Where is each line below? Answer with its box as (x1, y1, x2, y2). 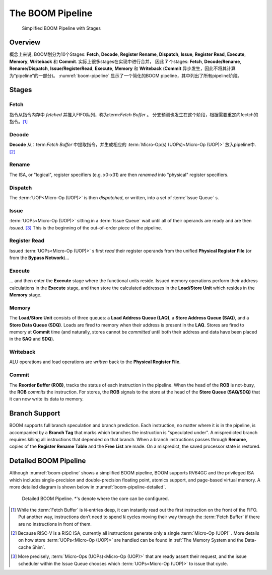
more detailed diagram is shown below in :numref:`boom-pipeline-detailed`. (9, 484, 166, 490)
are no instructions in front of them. (18, 521, 92, 527)
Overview (9, 38, 41, 47)
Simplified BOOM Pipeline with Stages (22, 25, 101, 31)
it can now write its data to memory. (9, 396, 84, 402)
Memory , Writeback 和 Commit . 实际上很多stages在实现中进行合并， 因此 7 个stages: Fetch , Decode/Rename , (9, 58, 242, 64)
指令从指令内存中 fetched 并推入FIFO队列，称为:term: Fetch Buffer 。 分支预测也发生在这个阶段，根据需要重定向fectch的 (9, 111, 258, 118)
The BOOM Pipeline (9, 8, 93, 19)
